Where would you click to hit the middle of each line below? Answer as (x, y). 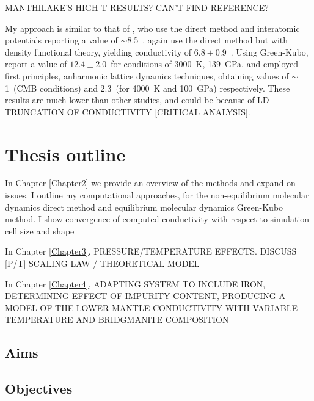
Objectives (39, 388)
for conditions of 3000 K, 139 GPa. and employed (205, 64)
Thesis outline (65, 154)
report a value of (36, 64)
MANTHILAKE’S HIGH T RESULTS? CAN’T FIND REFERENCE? (137, 7)
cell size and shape (40, 230)
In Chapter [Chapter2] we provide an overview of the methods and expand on (150, 183)
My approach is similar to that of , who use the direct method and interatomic (152, 28)
